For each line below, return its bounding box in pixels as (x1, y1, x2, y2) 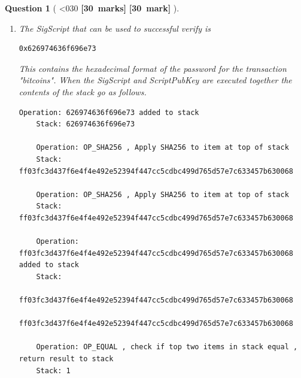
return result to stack (19, 355, 114, 364)
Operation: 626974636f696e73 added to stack (19, 108, 199, 117)
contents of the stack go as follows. (19, 85, 147, 98)
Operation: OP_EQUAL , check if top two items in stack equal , (36, 343, 298, 352)
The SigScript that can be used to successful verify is (19, 22, 211, 34)
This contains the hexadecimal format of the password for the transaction (19, 62, 287, 74)
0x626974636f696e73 (19, 44, 96, 53)
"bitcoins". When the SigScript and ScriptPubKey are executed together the (19, 74, 292, 86)
